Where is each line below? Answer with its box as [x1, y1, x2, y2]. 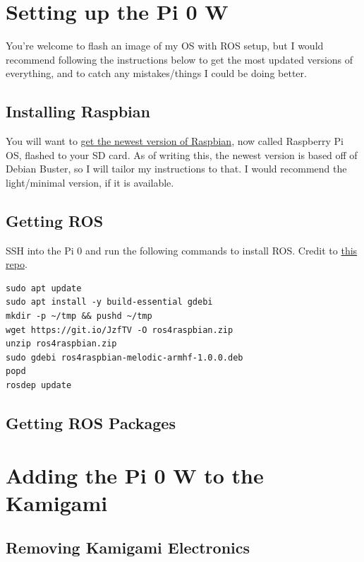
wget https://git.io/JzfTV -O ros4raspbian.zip [6, 324, 233, 335]
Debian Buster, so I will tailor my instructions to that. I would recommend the [6, 161, 347, 176]
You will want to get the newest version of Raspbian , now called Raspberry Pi [6, 134, 344, 148]
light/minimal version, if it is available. [6, 175, 174, 189]
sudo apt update [6, 283, 82, 293]
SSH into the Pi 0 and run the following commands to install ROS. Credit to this [6, 242, 358, 257]
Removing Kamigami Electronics [6, 537, 250, 558]
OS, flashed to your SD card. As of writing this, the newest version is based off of [6, 147, 358, 162]
